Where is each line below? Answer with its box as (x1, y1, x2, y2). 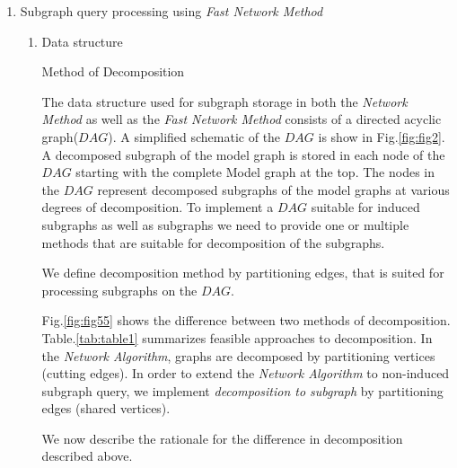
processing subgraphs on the (41, 280, 198, 299)
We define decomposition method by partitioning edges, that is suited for (41, 263, 444, 282)
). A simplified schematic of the (108, 127, 281, 146)
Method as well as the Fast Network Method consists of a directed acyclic (41, 110, 442, 128)
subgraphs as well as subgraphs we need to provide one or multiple (41, 215, 409, 234)
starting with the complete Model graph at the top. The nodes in (75, 163, 435, 181)
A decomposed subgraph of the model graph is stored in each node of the (41, 145, 445, 163)
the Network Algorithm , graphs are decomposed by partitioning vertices (41, 346, 435, 365)
